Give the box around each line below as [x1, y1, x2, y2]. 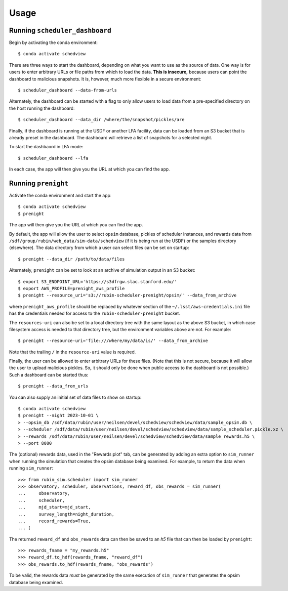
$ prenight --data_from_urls [18, 383, 88, 389]
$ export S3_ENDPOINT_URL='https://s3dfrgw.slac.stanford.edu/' [18, 279, 177, 284]
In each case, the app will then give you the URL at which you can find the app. [9, 166, 170, 172]
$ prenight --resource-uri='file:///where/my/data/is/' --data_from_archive [18, 338, 208, 343]
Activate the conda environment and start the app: [9, 193, 112, 199]
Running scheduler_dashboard [9, 26, 112, 35]
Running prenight [9, 179, 69, 187]
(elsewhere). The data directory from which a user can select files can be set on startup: [9, 245, 190, 251]
